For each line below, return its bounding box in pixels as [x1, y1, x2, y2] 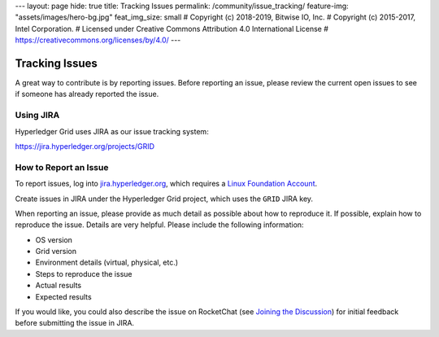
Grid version [35, 247, 77, 256]
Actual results [35, 281, 82, 291]
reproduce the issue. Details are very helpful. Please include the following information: [15, 220, 304, 230]
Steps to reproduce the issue [35, 269, 133, 278]
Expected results [35, 291, 93, 301]
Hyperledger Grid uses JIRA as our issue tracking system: [15, 126, 209, 136]
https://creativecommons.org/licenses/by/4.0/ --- [15, 35, 181, 45]
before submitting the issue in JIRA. [15, 318, 134, 328]
